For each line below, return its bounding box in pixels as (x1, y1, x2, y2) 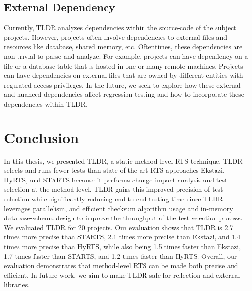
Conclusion (4, 127, 79, 147)
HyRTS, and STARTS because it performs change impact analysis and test (4, 174, 228, 184)
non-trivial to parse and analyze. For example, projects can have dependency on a (4, 51, 248, 61)
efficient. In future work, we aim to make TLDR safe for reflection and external (4, 270, 240, 280)
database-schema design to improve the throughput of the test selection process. (4, 213, 243, 223)
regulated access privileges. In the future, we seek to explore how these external (4, 79, 241, 90)
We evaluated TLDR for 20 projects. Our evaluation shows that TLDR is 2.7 (4, 222, 234, 232)
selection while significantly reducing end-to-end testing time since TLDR (4, 194, 223, 204)
